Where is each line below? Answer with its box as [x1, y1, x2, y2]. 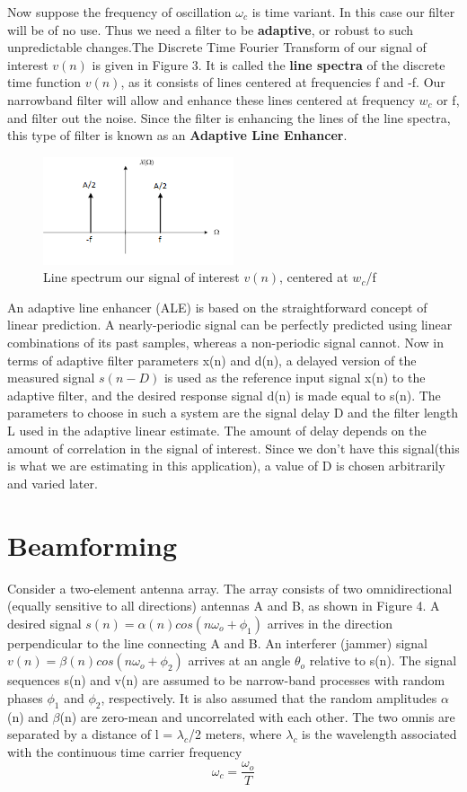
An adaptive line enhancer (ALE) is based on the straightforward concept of [7, 297, 427, 316]
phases [7, 688, 43, 707]
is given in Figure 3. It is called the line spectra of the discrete [92, 55, 445, 74]
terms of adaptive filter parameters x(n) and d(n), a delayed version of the [7, 350, 417, 369]
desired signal [7, 613, 82, 632]
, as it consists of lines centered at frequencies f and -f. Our [120, 73, 445, 92]
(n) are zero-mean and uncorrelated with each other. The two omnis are [59, 707, 455, 726]
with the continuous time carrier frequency [7, 742, 242, 761]
